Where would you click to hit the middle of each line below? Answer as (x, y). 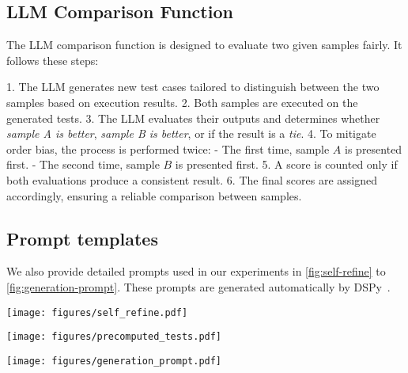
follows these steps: (53, 60)
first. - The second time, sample (83, 164)
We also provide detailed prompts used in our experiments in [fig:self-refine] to (196, 271)
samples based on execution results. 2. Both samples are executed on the (182, 102)
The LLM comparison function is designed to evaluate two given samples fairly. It (204, 45)
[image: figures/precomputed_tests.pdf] (114, 337)
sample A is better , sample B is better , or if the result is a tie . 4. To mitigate (191, 133)
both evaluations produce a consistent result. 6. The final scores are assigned (192, 179)
